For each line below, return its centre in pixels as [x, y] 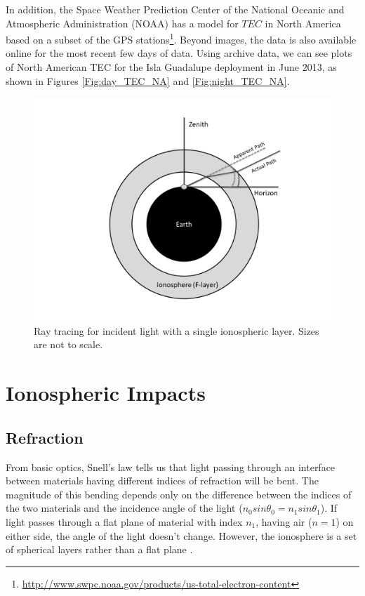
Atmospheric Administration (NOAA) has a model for [122, 23]
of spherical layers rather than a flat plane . [99, 549]
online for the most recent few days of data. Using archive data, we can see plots [179, 53]
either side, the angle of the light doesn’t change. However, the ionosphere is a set [181, 535]
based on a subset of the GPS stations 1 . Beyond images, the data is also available [181, 38]
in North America [303, 23]
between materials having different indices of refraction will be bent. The [162, 481]
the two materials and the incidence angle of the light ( [124, 508]
